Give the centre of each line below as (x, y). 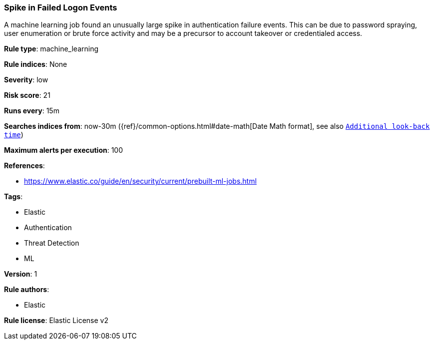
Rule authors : (27, 290)
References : (24, 166)
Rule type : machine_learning (51, 49)
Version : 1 (21, 274)
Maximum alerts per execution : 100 (64, 150)
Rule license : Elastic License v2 (56, 321)
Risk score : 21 (27, 95)
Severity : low (26, 80)
